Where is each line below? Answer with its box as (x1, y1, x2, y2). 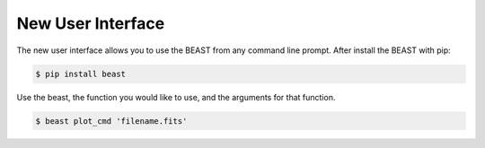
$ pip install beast (35, 68, 126, 79)
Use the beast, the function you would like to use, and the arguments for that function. (16, 91, 336, 102)
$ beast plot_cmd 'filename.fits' (35, 116, 188, 126)
